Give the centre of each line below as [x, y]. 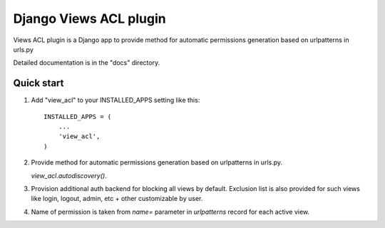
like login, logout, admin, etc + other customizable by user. [117, 199]
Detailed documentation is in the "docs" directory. [87, 63]
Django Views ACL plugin [90, 19]
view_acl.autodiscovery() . [69, 175]
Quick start [38, 83]
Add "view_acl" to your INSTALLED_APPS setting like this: [115, 100]
